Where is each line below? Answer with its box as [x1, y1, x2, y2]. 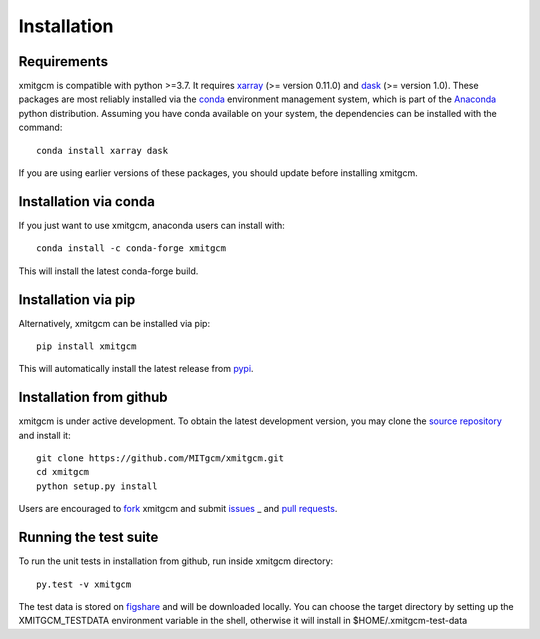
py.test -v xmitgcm [36, 578, 132, 590]
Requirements [18, 53, 109, 70]
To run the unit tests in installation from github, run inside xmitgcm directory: [18, 555, 334, 567]
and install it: [18, 429, 71, 441]
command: [18, 121, 63, 134]
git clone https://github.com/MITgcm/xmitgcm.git [36, 453, 285, 464]
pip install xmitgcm [36, 341, 137, 352]
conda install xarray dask [36, 145, 169, 156]
